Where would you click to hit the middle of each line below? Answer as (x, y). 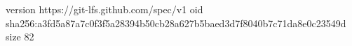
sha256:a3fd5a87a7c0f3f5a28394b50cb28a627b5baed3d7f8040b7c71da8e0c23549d (176, 23)
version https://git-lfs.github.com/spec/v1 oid (104, 9)
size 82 (20, 37)
